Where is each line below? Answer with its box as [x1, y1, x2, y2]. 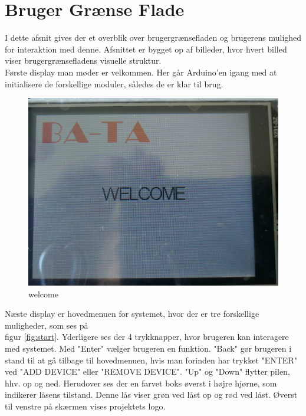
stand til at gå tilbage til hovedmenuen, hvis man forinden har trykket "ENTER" [5, 353, 297, 366]
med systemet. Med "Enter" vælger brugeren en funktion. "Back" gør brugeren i [5, 342, 292, 355]
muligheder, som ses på [5, 319, 88, 331]
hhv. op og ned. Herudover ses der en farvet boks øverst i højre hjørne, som [5, 376, 277, 389]
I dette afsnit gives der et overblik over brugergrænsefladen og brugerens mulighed [5, 31, 302, 44]
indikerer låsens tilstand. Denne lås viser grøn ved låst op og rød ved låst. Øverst [5, 388, 298, 401]
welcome [28, 287, 58, 300]
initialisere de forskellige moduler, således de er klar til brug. [5, 77, 223, 90]
